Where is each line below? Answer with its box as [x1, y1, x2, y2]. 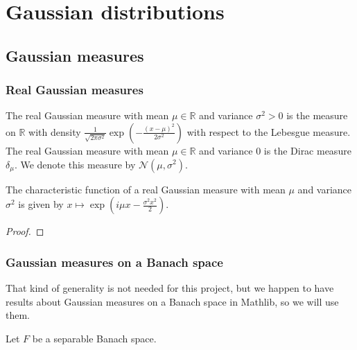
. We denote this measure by [14, 157, 136, 171]
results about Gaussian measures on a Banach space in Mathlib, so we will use [6, 294, 339, 308]
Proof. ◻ [6, 224, 44, 238]
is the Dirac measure [263, 143, 351, 157]
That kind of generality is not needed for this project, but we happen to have [6, 280, 334, 295]
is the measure [286, 108, 348, 123]
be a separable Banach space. [32, 331, 157, 345]
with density [28, 124, 81, 139]
